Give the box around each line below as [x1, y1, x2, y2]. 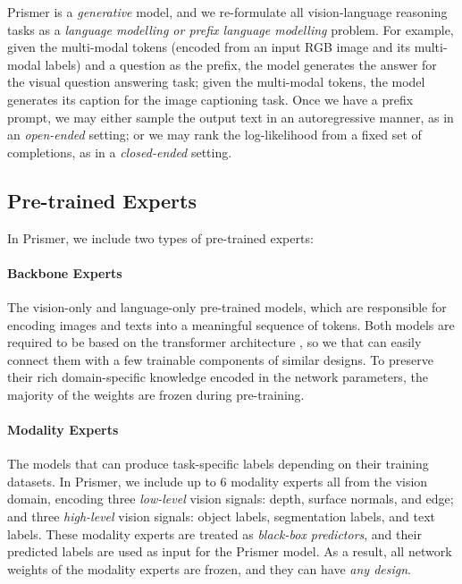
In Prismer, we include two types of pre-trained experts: [7, 228, 314, 247]
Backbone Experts [7, 263, 122, 282]
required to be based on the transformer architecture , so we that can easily [7, 333, 422, 351]
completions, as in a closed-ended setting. [7, 142, 232, 161]
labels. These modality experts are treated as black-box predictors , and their [7, 524, 422, 543]
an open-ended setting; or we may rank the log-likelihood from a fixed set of [7, 125, 422, 144]
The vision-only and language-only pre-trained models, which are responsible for [7, 297, 447, 316]
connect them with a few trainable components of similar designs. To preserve [7, 350, 433, 368]
